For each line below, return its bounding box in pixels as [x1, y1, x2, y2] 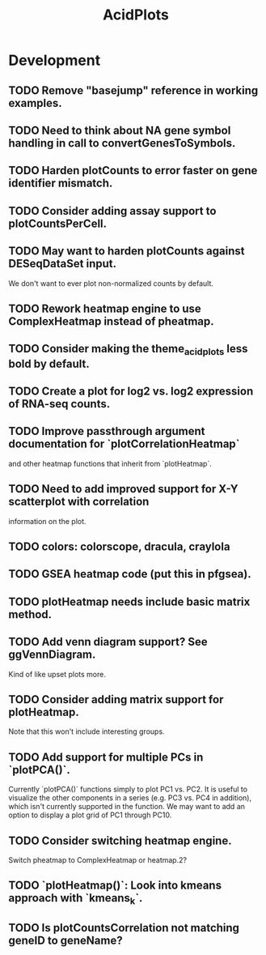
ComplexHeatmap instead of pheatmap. [8, 314, 214, 328]
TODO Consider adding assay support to [8, 204, 217, 218]
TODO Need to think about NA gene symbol [8, 123, 231, 137]
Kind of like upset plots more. [8, 669, 107, 679]
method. [8, 608, 53, 621]
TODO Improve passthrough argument [8, 424, 205, 438]
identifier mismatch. [8, 177, 113, 190]
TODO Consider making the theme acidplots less [8, 342, 248, 358]
